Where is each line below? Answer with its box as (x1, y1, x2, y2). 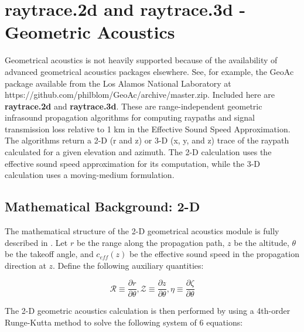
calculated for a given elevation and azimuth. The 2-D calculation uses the (5, 146, 272, 158)
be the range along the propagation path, (76, 236, 225, 248)
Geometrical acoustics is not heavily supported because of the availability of (5, 54, 278, 66)
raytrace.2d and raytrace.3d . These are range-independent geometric (5, 100, 262, 112)
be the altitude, (234, 236, 289, 248)
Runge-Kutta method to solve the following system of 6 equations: (5, 316, 243, 328)
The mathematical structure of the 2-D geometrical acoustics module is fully (5, 225, 279, 237)
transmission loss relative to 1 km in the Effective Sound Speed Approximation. (5, 122, 291, 135)
